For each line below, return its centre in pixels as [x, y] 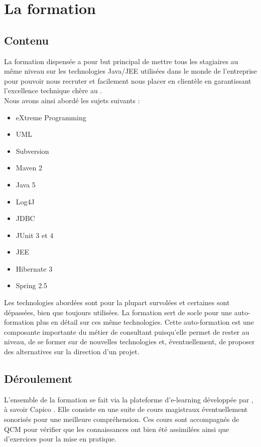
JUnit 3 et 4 [35, 235]
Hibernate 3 [34, 268]
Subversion [32, 151]
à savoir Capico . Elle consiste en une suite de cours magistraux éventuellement [126, 409]
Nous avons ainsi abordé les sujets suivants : [72, 100]
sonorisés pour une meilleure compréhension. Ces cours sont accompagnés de [122, 419]
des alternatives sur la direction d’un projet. [72, 352]
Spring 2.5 [32, 285]
